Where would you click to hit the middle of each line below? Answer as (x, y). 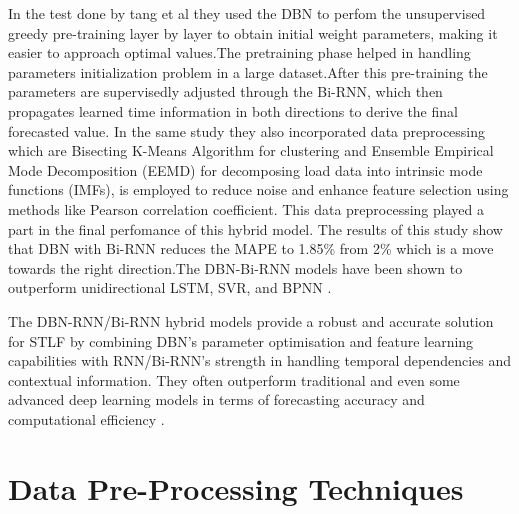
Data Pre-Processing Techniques (236, 487)
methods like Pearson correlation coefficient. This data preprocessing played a (246, 208)
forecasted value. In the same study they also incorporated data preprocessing (247, 130)
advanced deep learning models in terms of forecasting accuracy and (216, 399)
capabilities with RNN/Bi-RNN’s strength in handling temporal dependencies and (260, 360)
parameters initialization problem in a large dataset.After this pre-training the (248, 71)
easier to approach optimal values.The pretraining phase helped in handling (239, 52)
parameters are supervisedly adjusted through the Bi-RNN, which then (225, 91)
